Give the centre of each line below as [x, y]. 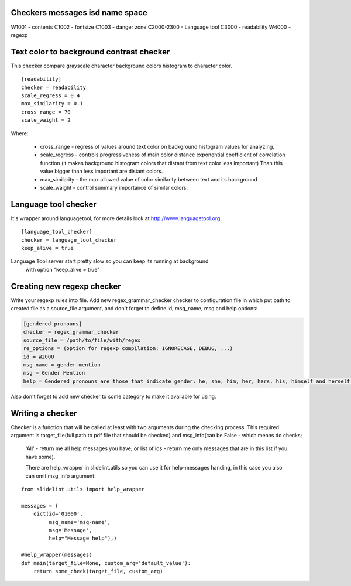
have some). [40, 457]
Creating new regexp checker [66, 286]
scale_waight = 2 [46, 120]
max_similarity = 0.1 [52, 104]
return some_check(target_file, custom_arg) [98, 571]
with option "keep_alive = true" [63, 269]
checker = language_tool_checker [69, 240]
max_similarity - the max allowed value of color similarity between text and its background [149, 179]
